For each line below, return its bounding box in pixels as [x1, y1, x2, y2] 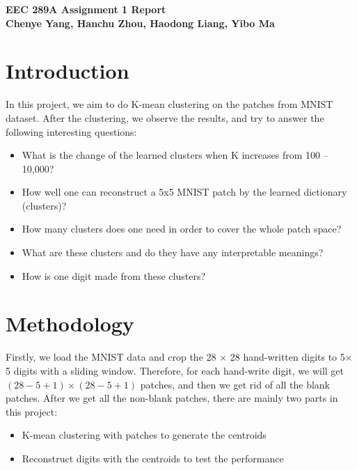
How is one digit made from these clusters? [22, 268, 206, 283]
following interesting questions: [6, 124, 137, 139]
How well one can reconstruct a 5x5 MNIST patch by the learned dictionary [22, 185, 347, 199]
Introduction [6, 56, 129, 85]
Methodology [6, 309, 134, 338]
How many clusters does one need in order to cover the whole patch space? [22, 221, 342, 236]
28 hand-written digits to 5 [230, 350, 345, 364]
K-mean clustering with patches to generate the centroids [22, 428, 267, 442]
